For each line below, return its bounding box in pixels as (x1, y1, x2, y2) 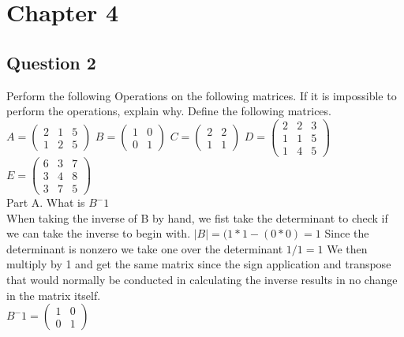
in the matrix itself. (6, 286, 101, 303)
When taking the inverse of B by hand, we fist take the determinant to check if (6, 209, 388, 226)
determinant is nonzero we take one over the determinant (6, 240, 283, 256)
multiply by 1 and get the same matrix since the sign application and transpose (6, 256, 391, 272)
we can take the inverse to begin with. (6, 225, 191, 242)
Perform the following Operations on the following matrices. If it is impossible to (6, 87, 397, 103)
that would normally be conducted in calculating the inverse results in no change (6, 271, 398, 288)
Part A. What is (6, 194, 85, 211)
